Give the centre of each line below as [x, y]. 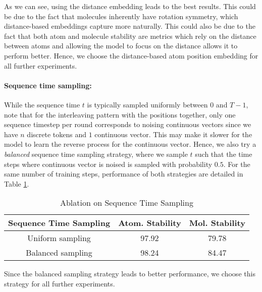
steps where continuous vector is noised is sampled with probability [108, 164]
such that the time [224, 154]
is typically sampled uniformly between [147, 104]
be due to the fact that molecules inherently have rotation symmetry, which [121, 16]
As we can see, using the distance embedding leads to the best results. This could [130, 6]
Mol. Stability [217, 223]
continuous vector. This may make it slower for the [173, 134]
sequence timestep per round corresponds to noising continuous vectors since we [128, 124]
